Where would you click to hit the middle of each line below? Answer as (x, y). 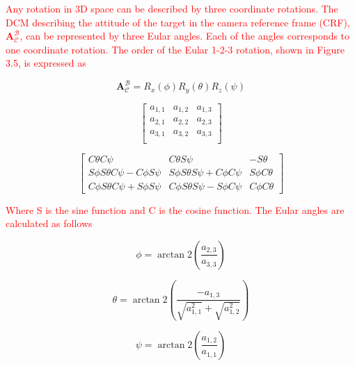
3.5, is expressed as (46, 63)
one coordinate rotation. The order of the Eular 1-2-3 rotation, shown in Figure (175, 49)
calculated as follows (49, 223)
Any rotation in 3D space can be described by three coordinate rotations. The (172, 8)
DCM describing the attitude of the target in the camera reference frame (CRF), (178, 22)
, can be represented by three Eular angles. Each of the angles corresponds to (185, 36)
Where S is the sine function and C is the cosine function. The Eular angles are (175, 209)
